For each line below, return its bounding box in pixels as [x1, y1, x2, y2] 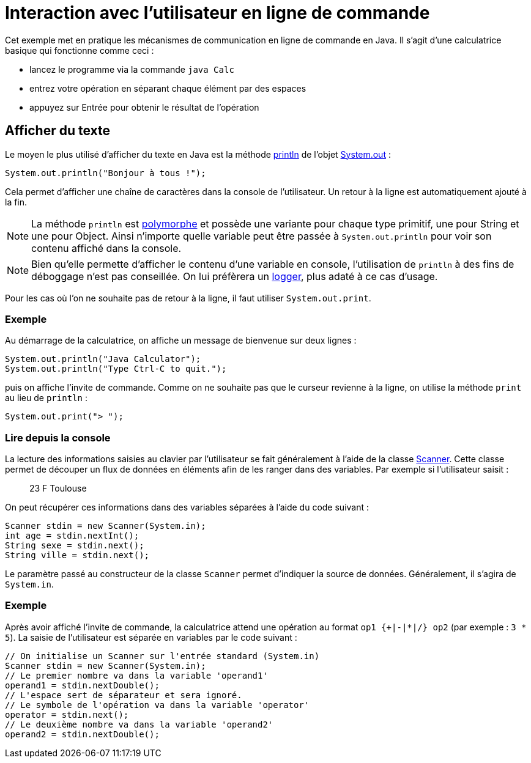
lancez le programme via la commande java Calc [29, 64, 234, 75]
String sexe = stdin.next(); [5, 540, 144, 551]
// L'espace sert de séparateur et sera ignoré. [5, 690, 242, 700]
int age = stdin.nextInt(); [5, 531, 139, 541]
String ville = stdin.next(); [5, 550, 150, 561]
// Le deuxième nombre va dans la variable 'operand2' [5, 719, 273, 729]
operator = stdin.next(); [5, 709, 129, 720]
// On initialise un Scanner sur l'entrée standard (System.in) [5, 651, 320, 661]
